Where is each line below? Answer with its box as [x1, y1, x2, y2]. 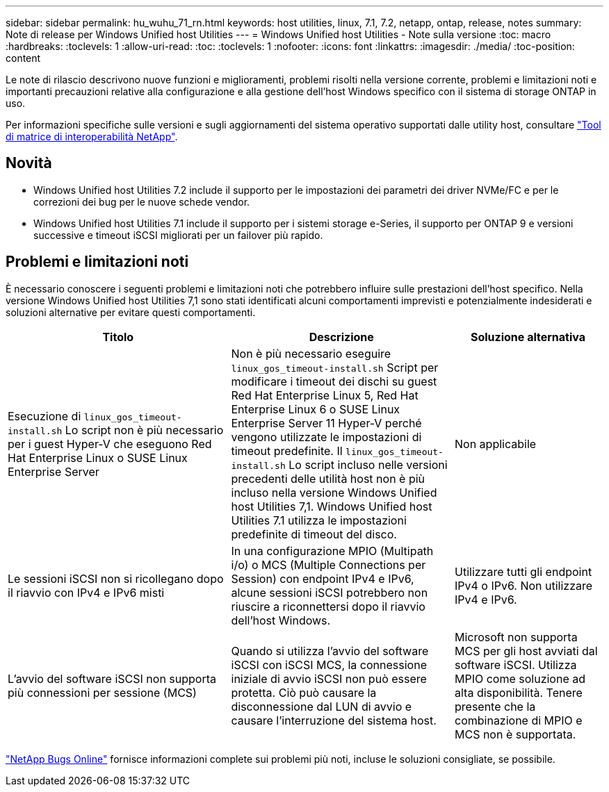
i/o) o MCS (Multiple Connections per [231, 557, 426, 572]
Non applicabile [455, 436, 537, 451]
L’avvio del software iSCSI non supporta [8, 671, 216, 686]
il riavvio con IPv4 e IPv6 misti [8, 585, 165, 600]
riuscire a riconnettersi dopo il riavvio [231, 599, 425, 613]
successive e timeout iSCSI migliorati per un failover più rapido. [33, 229, 323, 241]
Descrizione [309, 329, 374, 344]
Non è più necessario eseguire [231, 346, 391, 361]
